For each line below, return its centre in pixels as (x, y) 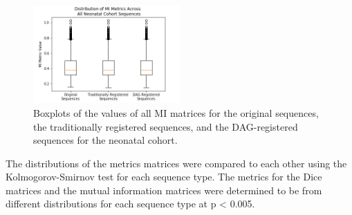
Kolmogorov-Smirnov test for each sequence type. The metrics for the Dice (164, 177)
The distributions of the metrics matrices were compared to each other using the (176, 163)
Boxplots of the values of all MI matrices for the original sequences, (176, 112)
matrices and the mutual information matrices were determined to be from (164, 190)
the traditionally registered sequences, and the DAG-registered (166, 126)
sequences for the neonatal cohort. (105, 140)
